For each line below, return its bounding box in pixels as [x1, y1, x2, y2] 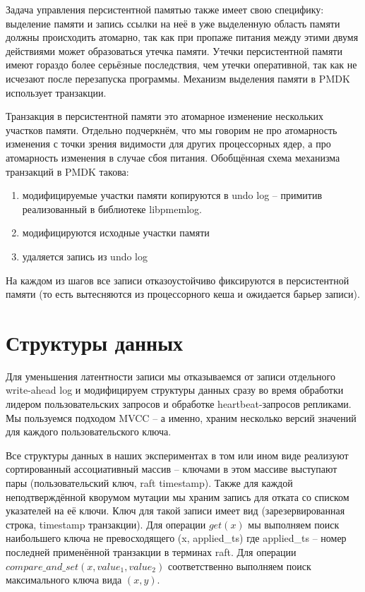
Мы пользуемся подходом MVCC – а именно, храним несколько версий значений [6, 410, 357, 425]
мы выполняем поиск [248, 517, 340, 531]
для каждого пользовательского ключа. [6, 424, 172, 439]
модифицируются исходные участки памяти [22, 225, 210, 240]
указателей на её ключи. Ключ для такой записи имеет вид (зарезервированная [6, 503, 345, 518]
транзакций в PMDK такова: [6, 164, 129, 179]
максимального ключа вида [6, 572, 122, 587]
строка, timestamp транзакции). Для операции [6, 517, 206, 531]
